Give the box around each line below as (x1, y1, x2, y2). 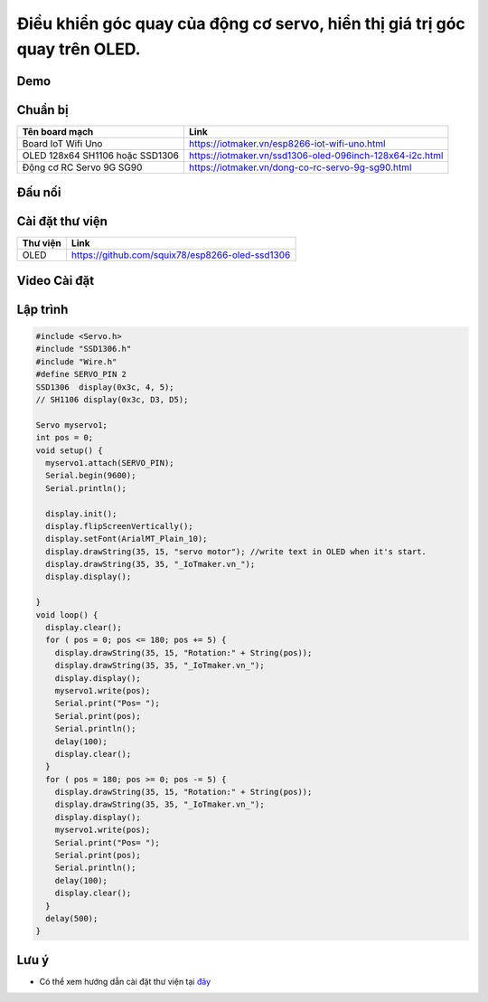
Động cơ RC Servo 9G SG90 (22, 161, 143, 174)
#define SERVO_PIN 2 (35, 369, 127, 380)
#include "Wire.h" (35, 356, 117, 366)
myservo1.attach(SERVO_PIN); (45, 458, 175, 468)
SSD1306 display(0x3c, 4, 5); (35, 382, 175, 392)
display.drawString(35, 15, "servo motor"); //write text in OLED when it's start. (45, 546, 427, 556)
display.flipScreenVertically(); (45, 521, 193, 531)
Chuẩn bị (16, 102, 69, 118)
